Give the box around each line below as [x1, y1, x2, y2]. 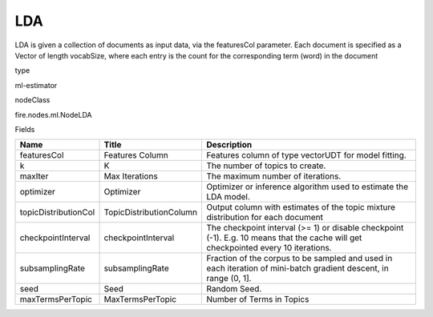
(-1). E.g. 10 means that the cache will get [206, 232, 362, 243]
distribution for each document [206, 212, 324, 223]
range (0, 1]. [206, 273, 252, 284]
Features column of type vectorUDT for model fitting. [206, 150, 407, 161]
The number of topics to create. [206, 160, 326, 171]
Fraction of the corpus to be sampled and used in [206, 253, 393, 264]
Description [206, 139, 253, 150]
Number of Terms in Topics [206, 294, 310, 305]
